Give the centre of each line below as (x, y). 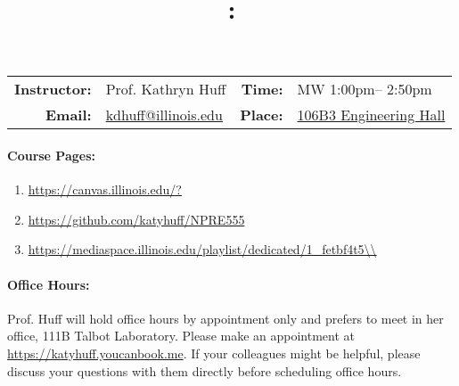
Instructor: (53, 89)
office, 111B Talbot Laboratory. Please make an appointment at (181, 336)
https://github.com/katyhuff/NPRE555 (136, 219)
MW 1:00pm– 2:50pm (365, 89)
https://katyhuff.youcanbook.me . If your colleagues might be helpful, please (214, 353)
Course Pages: (51, 155)
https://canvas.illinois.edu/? (105, 189)
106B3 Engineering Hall (371, 115)
